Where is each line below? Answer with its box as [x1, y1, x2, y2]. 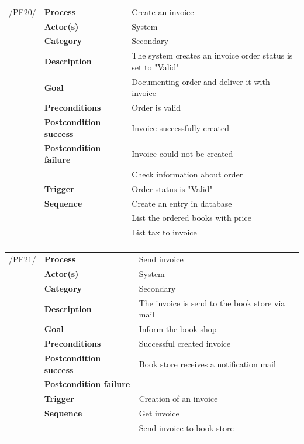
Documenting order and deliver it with [132, 75, 270, 87]
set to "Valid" [132, 60, 179, 73]
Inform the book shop [139, 323, 217, 335]
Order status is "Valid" [132, 182, 213, 194]
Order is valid [132, 101, 181, 114]
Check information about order [132, 168, 243, 180]
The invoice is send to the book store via [139, 296, 285, 309]
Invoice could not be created [132, 148, 233, 160]
